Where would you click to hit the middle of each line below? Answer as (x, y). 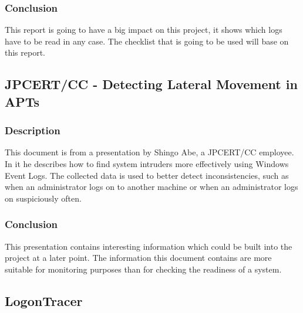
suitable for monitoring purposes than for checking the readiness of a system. (143, 269)
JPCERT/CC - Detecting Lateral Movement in (151, 84)
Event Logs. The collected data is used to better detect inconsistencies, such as (147, 175)
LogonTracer (44, 300)
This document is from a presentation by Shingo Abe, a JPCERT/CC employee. (149, 152)
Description (33, 130)
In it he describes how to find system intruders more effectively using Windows (147, 163)
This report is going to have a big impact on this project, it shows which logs (144, 30)
